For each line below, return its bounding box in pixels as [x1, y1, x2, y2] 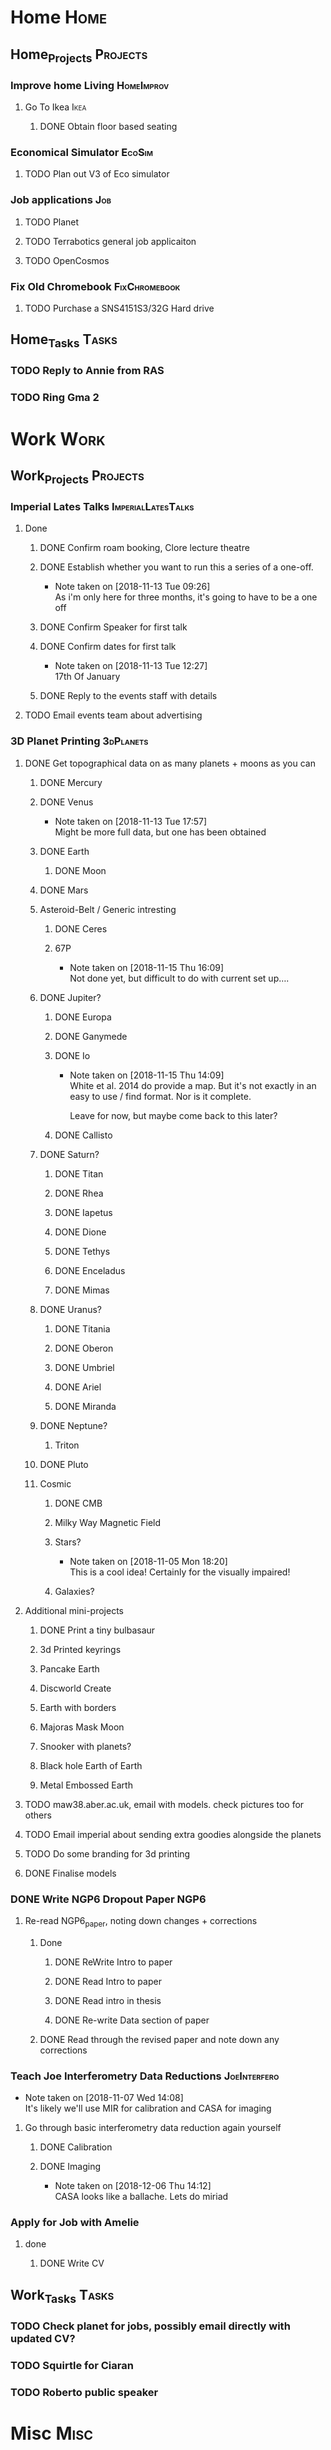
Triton [54, 1439, 80, 1451]
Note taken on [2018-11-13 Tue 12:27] [54, 660, 208, 672]
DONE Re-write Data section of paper [54, 2014, 210, 2026]
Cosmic [39, 1477, 72, 1490]
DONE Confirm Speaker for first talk [39, 621, 188, 633]
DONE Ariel [54, 1381, 102, 1393]
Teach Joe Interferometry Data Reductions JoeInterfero [10, 2069, 280, 2083]
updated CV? [10, 2331, 76, 2345]
